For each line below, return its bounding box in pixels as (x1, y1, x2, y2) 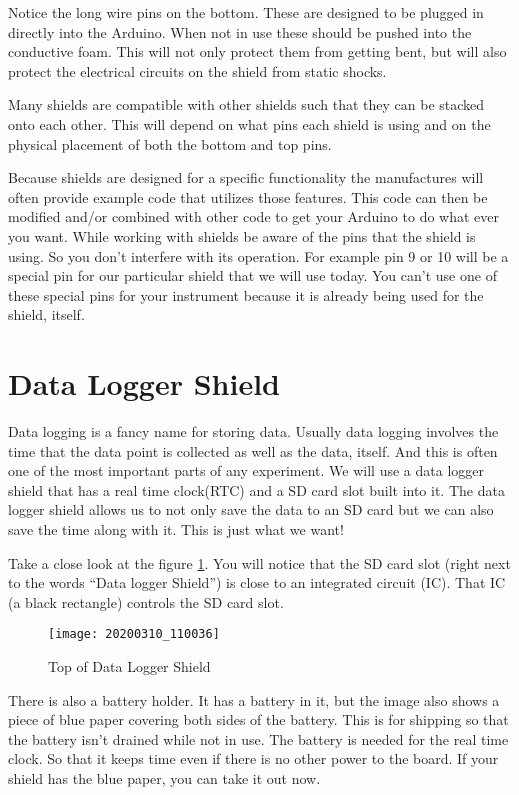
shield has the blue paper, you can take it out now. (8, 768, 321, 788)
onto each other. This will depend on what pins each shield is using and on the (8, 113, 491, 134)
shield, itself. (8, 304, 85, 325)
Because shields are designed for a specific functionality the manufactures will (8, 167, 484, 188)
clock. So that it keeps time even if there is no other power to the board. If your (8, 748, 499, 769)
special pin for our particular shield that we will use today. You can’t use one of (8, 265, 497, 286)
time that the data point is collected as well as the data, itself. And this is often (8, 440, 498, 461)
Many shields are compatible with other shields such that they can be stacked (8, 94, 485, 115)
